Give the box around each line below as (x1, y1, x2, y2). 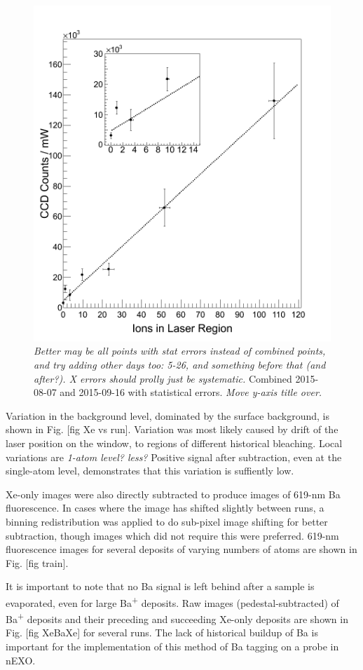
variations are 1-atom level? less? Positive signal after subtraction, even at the (6, 449, 342, 464)
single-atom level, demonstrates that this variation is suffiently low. (6, 463, 294, 478)
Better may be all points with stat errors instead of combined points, (34, 343, 326, 358)
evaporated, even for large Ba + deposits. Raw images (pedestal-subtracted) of (6, 593, 339, 610)
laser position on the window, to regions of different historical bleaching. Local (6, 436, 343, 451)
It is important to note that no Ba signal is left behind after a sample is (6, 579, 315, 594)
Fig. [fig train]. (6, 555, 69, 570)
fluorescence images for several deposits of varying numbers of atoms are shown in (6, 542, 357, 556)
